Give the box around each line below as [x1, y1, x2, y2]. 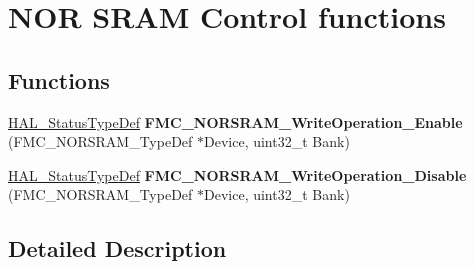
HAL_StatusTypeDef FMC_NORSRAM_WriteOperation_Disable [8, 164, 467, 185]
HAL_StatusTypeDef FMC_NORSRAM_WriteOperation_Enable [8, 111, 463, 132]
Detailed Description [8, 233, 227, 264]
